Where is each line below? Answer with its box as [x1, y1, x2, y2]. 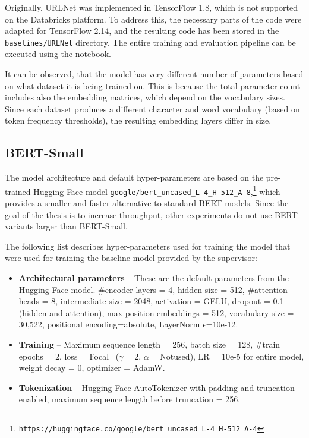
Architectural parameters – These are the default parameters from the [18, 272, 289, 284]
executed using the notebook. [5, 48, 111, 60]
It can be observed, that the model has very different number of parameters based [5, 68, 304, 80]
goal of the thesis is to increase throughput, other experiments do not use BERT [5, 208, 298, 220]
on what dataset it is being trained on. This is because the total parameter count [5, 79, 301, 92]
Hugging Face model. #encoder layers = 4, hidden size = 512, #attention [18, 283, 288, 295]
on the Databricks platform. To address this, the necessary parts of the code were [5, 12, 302, 25]
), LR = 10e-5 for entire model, [190, 349, 304, 362]
